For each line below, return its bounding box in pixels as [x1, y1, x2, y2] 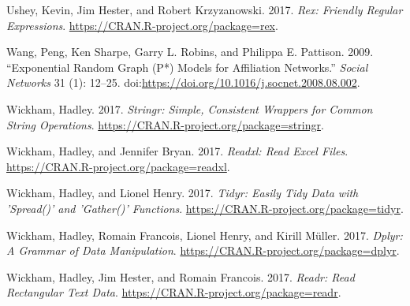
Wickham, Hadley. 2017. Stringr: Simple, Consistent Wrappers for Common [6, 100, 373, 117]
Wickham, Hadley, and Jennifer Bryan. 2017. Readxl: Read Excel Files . [6, 143, 348, 159]
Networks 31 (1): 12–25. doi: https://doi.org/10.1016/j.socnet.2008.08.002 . [6, 74, 360, 91]
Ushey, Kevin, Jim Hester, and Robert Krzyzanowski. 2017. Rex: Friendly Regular [6, 2, 403, 17]
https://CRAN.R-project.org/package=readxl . [6, 158, 230, 174]
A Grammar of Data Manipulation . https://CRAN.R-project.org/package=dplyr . [6, 242, 400, 259]
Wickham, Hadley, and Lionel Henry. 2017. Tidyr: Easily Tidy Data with [6, 185, 359, 201]
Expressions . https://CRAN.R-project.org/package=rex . [6, 17, 278, 33]
